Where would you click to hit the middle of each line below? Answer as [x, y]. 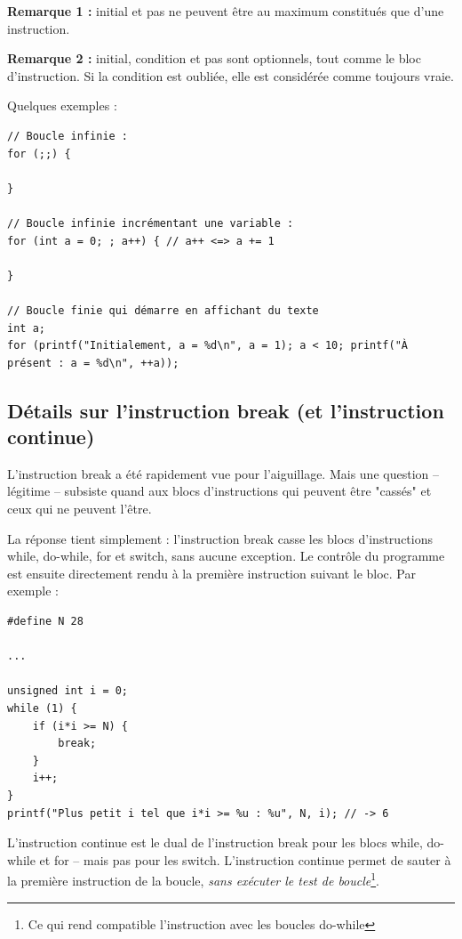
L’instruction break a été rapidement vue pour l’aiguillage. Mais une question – [223, 473]
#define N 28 [45, 622]
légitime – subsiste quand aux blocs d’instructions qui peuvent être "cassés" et [219, 491]
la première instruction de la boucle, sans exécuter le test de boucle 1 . [193, 879]
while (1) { [42, 708]
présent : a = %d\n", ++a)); [93, 363]
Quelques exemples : [62, 105]
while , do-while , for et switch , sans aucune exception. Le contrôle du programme [226, 556]
